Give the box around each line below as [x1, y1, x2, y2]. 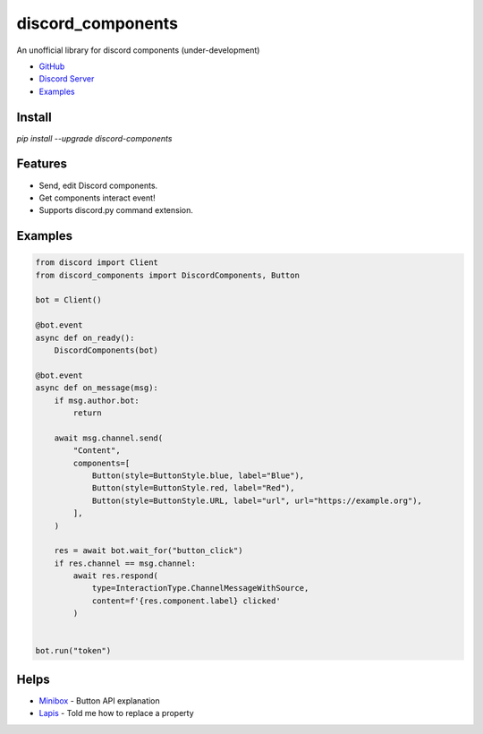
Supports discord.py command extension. [38, 205, 194, 216]
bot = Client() [35, 295, 102, 305]
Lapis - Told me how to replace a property [38, 708, 194, 719]
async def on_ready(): [35, 332, 135, 343]
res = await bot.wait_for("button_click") [54, 546, 243, 556]
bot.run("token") [35, 645, 112, 656]
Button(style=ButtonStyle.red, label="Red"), [91, 483, 295, 493]
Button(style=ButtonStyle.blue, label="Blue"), [91, 470, 305, 481]
